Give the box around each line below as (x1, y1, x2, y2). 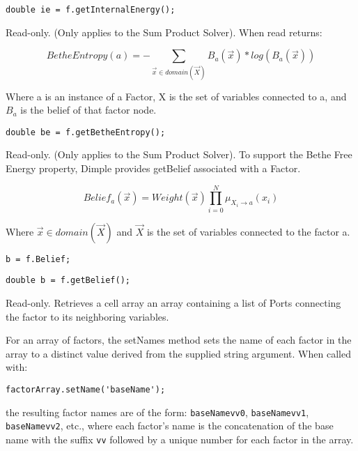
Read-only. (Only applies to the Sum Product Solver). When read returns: (6, 24, 322, 39)
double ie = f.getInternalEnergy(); (6, 5, 176, 15)
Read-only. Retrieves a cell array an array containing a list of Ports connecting (6, 296, 341, 310)
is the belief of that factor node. (20, 102, 157, 117)
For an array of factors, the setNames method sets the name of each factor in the (6, 332, 352, 347)
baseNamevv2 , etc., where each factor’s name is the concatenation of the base (6, 418, 334, 433)
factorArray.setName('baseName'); (6, 385, 166, 395)
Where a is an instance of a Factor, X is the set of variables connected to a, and (6, 89, 347, 103)
